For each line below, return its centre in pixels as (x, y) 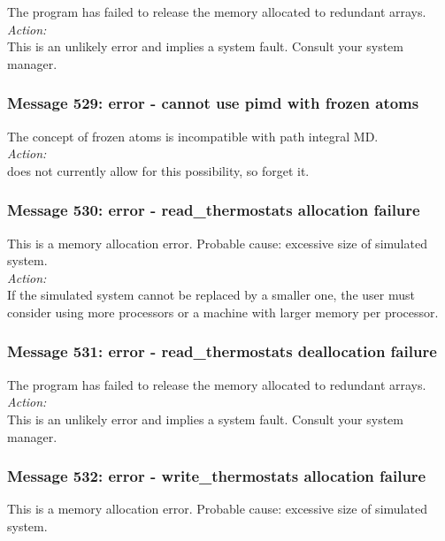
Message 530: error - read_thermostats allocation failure (214, 210)
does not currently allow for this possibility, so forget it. (158, 170)
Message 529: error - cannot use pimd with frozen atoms (213, 103)
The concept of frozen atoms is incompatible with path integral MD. (193, 136)
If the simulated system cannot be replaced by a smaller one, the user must (211, 295)
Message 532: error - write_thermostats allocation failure (217, 476)
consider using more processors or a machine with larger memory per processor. (223, 312)
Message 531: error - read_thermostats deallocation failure (222, 351)
